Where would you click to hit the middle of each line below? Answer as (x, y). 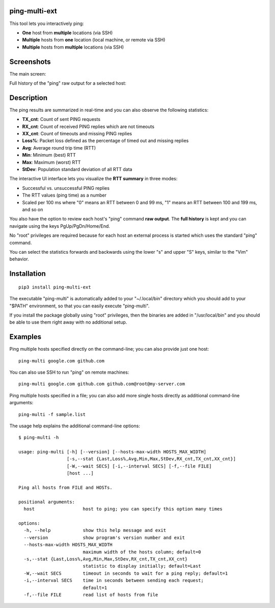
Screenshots (30, 62)
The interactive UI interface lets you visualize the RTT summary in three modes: (93, 179)
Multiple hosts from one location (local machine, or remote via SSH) (94, 40)
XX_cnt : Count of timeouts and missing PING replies (77, 134)
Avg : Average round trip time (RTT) (59, 148)
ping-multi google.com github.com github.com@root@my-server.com (102, 384)
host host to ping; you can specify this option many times (123, 509)
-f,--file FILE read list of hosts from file (91, 594)
